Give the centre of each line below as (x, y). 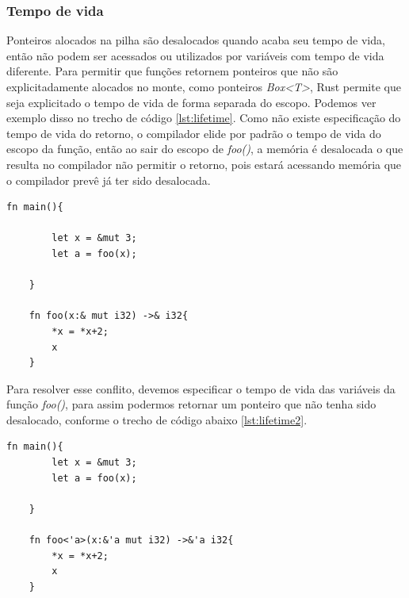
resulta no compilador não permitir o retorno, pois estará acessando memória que (204, 164)
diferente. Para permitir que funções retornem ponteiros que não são (172, 71)
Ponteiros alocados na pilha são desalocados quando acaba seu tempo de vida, (196, 40)
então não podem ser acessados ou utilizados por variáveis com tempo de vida (195, 55)
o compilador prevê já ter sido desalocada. (109, 180)
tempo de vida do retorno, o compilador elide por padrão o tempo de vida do (194, 133)
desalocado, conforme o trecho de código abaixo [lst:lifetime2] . (157, 419)
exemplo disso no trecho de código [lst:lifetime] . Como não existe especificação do (204, 118)
